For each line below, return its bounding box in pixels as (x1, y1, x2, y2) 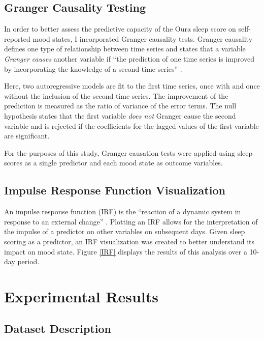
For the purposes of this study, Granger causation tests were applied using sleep (4, 147, 253, 158)
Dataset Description (4, 321, 111, 336)
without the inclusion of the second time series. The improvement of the (4, 90, 228, 101)
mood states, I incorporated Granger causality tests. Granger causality (32, 33, 253, 44)
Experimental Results (4, 286, 158, 306)
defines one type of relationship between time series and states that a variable (4, 43, 246, 54)
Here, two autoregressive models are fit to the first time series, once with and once (4, 80, 260, 91)
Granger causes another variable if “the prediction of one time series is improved (4, 53, 254, 64)
